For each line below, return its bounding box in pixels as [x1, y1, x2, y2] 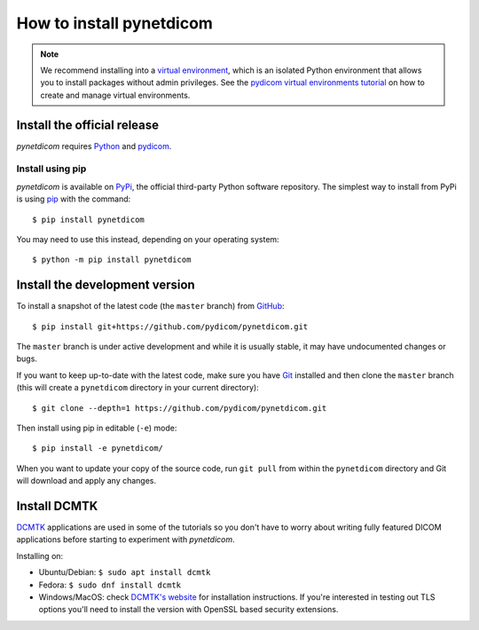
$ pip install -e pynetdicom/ [32, 444, 164, 453]
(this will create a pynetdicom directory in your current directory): [16, 382, 259, 393]
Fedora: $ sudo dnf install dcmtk [38, 579, 182, 590]
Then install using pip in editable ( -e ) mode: [16, 422, 177, 433]
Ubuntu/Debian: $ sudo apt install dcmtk [38, 567, 211, 578]
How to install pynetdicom [16, 13, 213, 33]
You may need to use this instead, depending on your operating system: [16, 233, 279, 244]
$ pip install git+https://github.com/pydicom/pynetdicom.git [32, 321, 309, 332]
